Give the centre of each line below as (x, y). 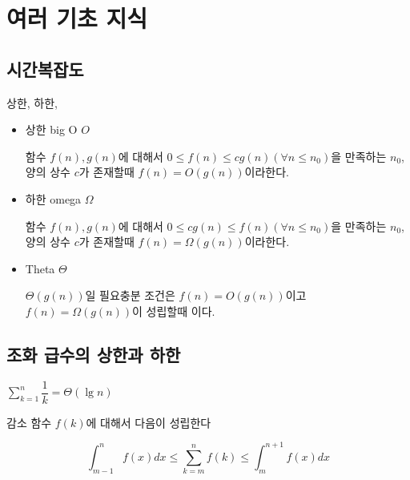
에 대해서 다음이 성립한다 (149, 422)
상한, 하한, (32, 102)
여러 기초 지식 (77, 18)
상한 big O (51, 129)
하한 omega (53, 198)
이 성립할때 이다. (174, 311)
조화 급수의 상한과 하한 (94, 354)
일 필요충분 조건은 (130, 295)
